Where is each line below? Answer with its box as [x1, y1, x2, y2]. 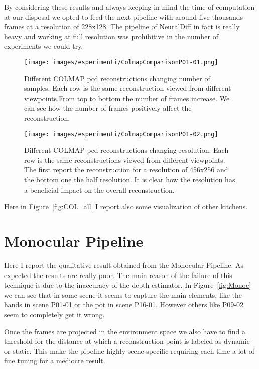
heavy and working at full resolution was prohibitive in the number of [4, 31, 218, 41]
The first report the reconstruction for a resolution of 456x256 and [24, 164, 228, 175]
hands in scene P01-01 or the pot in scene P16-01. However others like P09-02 [4, 299, 243, 310]
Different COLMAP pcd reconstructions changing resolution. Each [24, 145, 229, 155]
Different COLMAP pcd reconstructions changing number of [24, 73, 210, 83]
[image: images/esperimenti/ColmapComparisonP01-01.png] [24, 58, 218, 66]
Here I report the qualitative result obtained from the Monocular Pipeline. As [4, 259, 244, 270]
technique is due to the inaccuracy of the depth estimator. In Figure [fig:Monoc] [4, 280, 251, 290]
